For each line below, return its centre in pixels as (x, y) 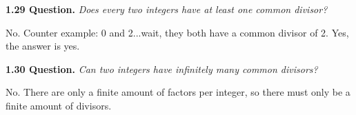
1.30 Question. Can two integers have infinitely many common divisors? (162, 69)
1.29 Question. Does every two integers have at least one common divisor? (167, 9)
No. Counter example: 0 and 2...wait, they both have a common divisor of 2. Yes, (177, 32)
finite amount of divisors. (59, 105)
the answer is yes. (43, 46)
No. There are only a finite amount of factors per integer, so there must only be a (178, 92)
